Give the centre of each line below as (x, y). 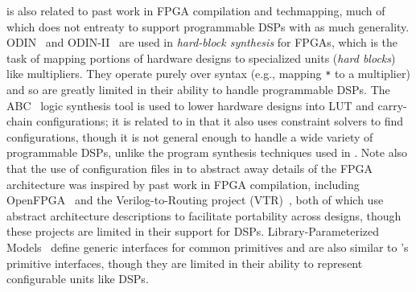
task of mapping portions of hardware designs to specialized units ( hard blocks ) (201, 58)
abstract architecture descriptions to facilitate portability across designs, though (204, 215)
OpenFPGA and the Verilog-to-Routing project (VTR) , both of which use (195, 200)
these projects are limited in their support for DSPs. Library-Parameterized (193, 231)
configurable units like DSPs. (78, 279)
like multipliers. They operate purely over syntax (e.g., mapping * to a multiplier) (208, 74)
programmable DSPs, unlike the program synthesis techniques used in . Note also (207, 152)
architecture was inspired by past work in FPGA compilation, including (183, 184)
